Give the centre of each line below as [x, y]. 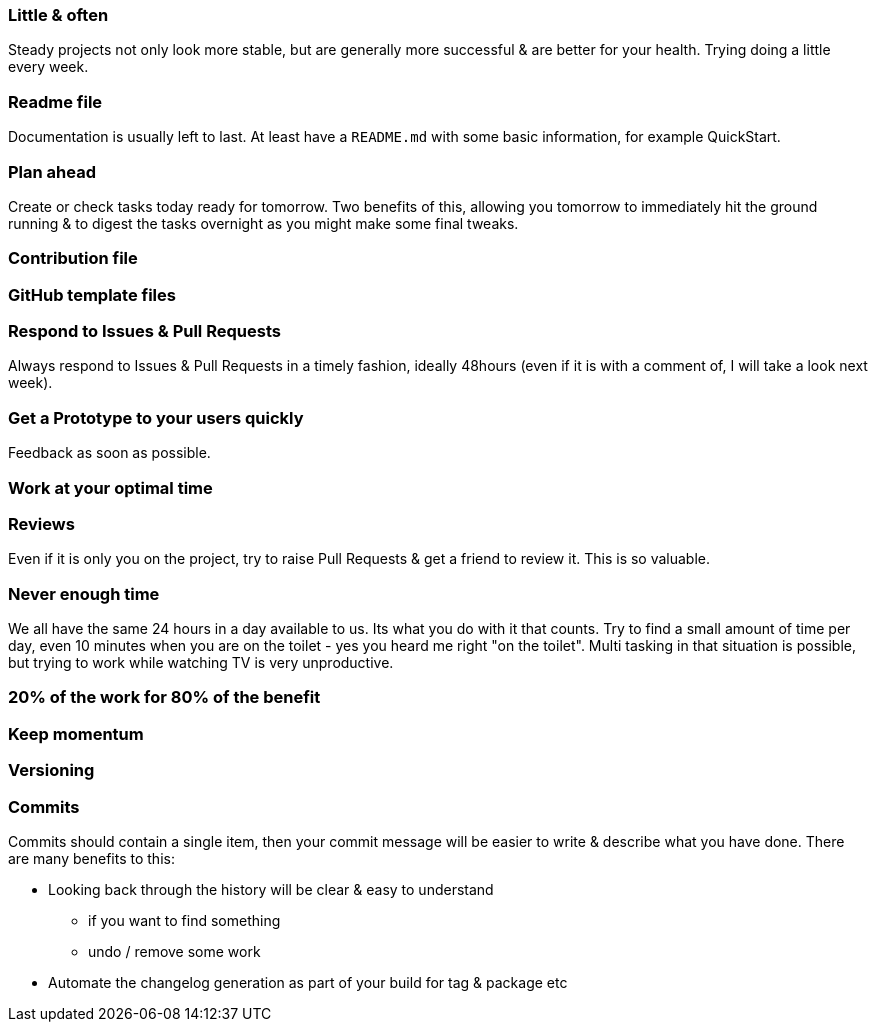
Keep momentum [76, 733]
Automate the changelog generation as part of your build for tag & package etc [308, 982]
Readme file [55, 101]
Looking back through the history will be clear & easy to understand [271, 889]
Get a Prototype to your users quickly [156, 417]
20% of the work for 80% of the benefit [164, 697]
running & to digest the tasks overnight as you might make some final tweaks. [263, 223]
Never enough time [84, 593]
